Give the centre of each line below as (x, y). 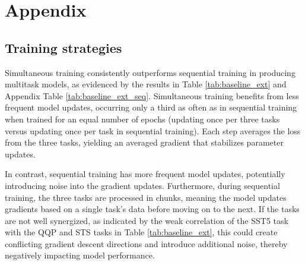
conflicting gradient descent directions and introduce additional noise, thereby (146, 243)
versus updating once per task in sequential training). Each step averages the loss (153, 130)
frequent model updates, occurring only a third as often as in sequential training (151, 107)
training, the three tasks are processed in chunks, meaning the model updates (146, 197)
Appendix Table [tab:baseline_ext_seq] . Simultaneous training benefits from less (152, 95)
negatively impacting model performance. (80, 255)
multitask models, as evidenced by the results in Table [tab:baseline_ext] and (146, 84)
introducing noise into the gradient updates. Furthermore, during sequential (142, 185)
